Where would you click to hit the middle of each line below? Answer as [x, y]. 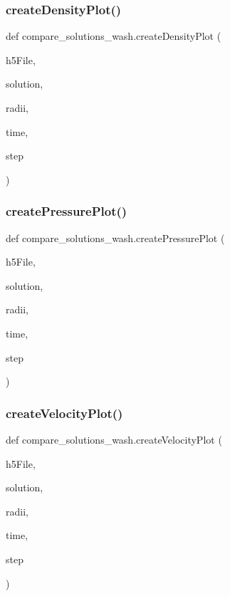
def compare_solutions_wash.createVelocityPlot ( [114, 439]
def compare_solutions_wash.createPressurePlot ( [115, 237]
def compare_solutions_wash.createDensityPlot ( [114, 36]
